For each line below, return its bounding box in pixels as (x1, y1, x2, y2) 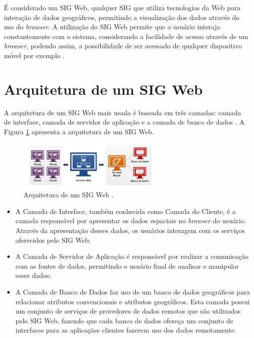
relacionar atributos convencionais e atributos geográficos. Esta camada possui (15, 296, 250, 306)
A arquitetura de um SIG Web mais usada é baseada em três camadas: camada (4, 107, 241, 117)
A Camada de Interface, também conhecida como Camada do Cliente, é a (15, 206, 236, 216)
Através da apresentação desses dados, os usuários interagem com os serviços (15, 225, 245, 235)
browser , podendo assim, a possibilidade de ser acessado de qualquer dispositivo (4, 41, 242, 51)
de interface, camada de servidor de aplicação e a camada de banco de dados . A (4, 117, 245, 127)
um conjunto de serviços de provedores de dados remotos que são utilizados (15, 306, 241, 316)
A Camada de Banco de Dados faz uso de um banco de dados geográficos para (15, 287, 250, 297)
